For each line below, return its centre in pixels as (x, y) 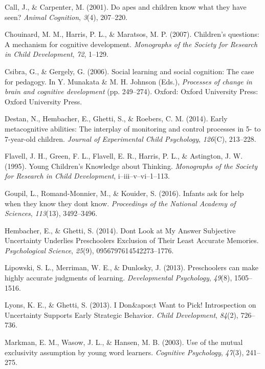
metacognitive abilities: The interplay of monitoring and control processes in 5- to (133, 128)
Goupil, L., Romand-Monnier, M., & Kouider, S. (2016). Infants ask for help (124, 193)
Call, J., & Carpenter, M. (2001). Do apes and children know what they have (126, 7)
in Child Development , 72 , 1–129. (57, 54)
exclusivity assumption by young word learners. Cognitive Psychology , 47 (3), (124, 352)
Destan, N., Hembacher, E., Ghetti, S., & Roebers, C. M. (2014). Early (116, 118)
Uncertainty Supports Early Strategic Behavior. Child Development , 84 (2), (122, 314)
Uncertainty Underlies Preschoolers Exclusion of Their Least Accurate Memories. (132, 240)
